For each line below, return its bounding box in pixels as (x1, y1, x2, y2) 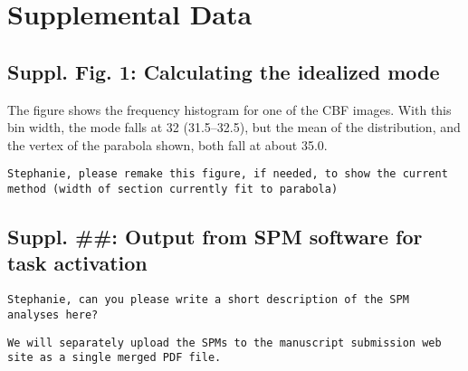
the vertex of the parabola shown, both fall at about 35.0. (7, 135, 328, 154)
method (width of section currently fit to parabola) (7, 183, 339, 196)
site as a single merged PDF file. (7, 351, 222, 365)
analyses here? (7, 308, 99, 321)
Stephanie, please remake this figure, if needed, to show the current (7, 167, 448, 181)
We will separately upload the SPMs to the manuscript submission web (7, 336, 442, 349)
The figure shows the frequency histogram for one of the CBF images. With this (7, 100, 452, 119)
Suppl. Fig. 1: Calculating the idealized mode (7, 57, 440, 85)
